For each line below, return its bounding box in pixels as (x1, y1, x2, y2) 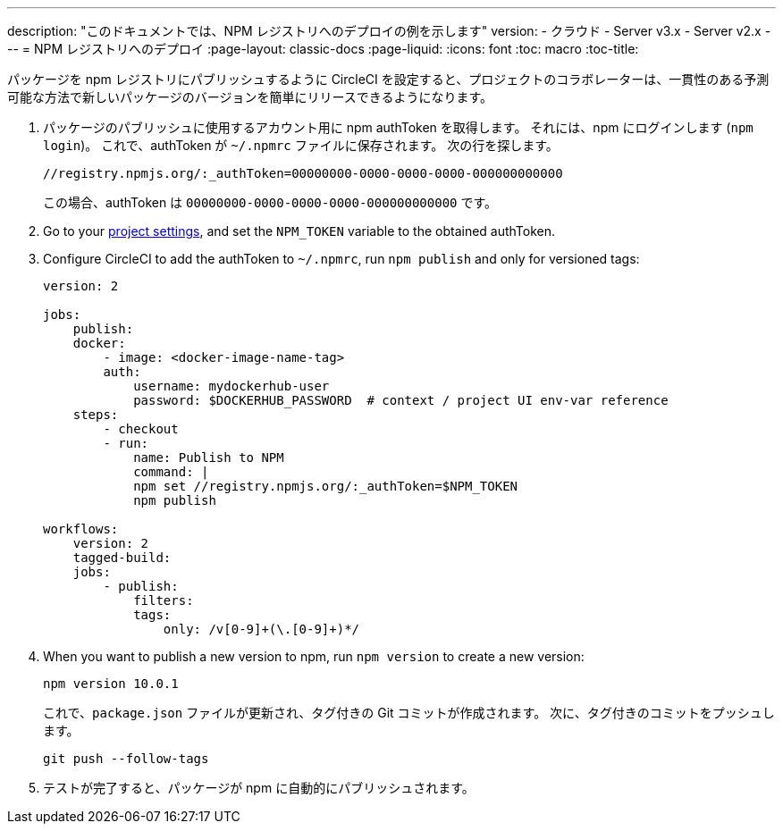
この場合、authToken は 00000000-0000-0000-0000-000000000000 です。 (43, 195, 498, 210)
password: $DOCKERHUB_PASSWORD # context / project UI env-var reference (133, 393, 669, 407)
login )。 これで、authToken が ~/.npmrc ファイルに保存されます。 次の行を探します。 (43, 138, 559, 153)
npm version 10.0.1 (43, 676, 179, 691)
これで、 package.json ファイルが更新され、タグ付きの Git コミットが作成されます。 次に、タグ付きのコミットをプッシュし (43, 705, 775, 720)
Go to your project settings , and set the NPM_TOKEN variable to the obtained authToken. (43, 223, 556, 239)
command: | (133, 465, 209, 479)
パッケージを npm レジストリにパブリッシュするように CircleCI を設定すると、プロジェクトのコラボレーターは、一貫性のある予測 (7, 71, 770, 87)
